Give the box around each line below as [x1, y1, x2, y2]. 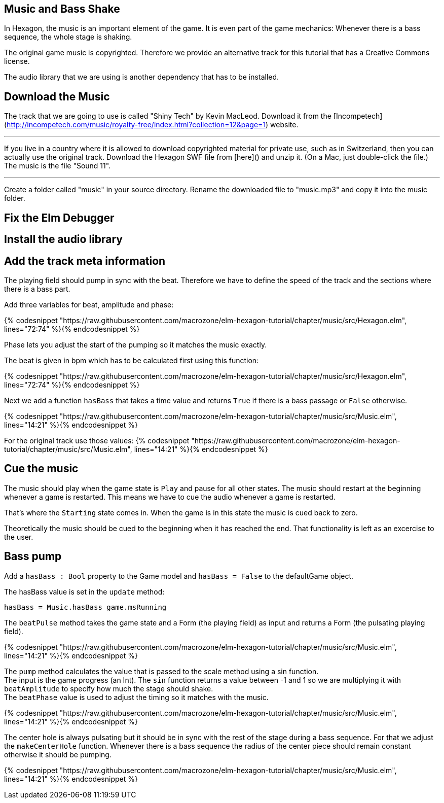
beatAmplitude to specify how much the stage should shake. [4, 684, 213, 693]
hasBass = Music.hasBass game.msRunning [4, 603, 167, 611]
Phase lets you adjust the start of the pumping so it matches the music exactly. [4, 340, 267, 349]
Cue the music [4, 462, 79, 475]
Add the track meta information [4, 254, 166, 267]
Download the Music [4, 90, 110, 103]
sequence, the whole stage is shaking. [4, 32, 132, 42]
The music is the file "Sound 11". [4, 161, 111, 170]
